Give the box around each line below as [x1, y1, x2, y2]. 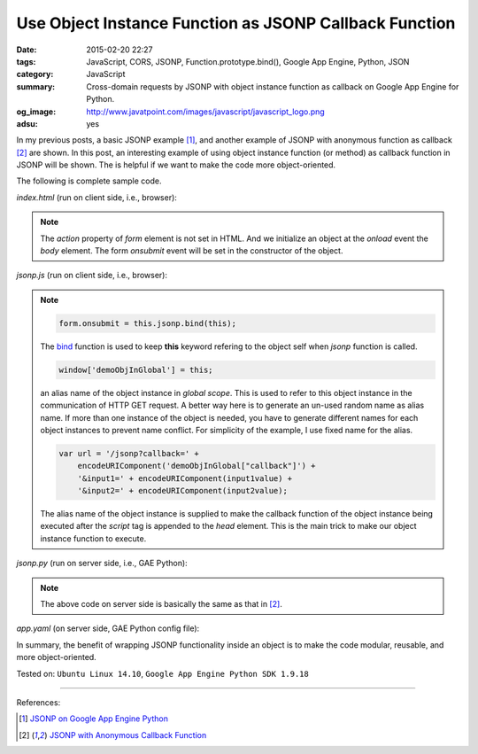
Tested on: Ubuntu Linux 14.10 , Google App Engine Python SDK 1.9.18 [16, 668, 309, 679]
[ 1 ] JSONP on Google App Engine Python [19, 713, 168, 724]
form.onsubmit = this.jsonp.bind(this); [58, 318, 236, 328]
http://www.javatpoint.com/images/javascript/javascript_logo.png [86, 106, 325, 117]
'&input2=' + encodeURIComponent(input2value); [77, 486, 288, 496]
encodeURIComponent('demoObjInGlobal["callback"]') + [77, 461, 316, 471]
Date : [16, 44, 37, 55]
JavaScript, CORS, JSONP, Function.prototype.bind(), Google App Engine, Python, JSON [86, 56, 410, 66]
